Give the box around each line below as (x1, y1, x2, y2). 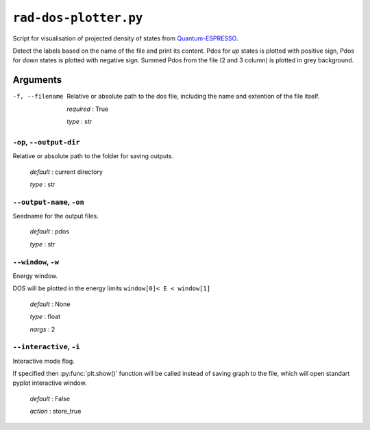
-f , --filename (12, 92, 64, 101)
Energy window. (12, 272, 58, 280)
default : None (29, 300, 71, 308)
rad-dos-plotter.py (12, 10, 143, 25)
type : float (29, 312, 61, 321)
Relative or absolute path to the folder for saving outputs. (12, 152, 174, 160)
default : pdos (29, 227, 70, 236)
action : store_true (29, 407, 82, 416)
